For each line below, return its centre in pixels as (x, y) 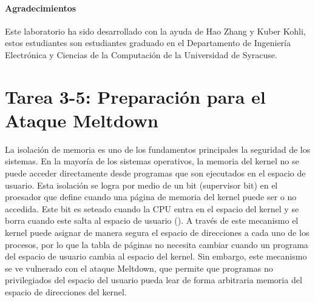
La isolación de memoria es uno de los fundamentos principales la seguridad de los (158, 149)
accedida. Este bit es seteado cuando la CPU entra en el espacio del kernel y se (152, 208)
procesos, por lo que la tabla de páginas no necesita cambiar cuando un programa (157, 244)
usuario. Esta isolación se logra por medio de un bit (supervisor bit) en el (141, 185)
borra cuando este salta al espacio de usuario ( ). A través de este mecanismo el (152, 220)
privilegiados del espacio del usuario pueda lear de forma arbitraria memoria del (154, 280)
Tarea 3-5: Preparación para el (135, 96)
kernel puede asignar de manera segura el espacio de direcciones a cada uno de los (157, 233)
